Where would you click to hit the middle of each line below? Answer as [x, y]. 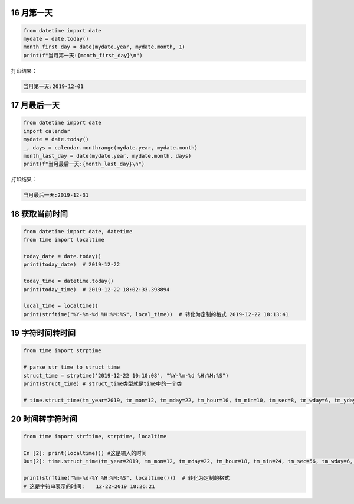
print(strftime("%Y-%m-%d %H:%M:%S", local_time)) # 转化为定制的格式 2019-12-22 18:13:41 [156, 314]
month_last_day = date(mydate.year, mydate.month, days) [107, 156]
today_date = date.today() [62, 256]
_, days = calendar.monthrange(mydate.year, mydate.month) [110, 147]
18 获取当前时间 [39, 214]
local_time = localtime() [61, 306]
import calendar [47, 131]
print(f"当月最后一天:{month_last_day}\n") [84, 164]
